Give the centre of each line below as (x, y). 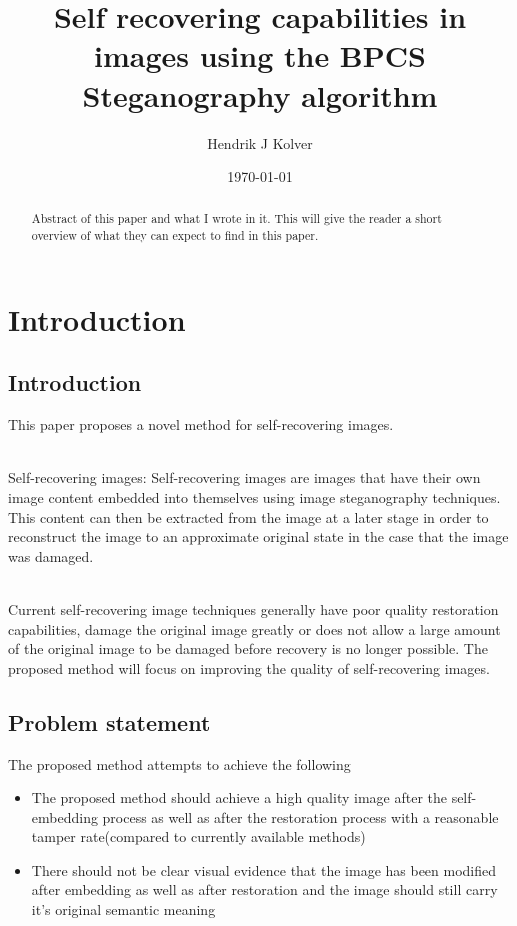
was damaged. (51, 555)
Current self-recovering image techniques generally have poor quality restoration (253, 608)
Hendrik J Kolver (260, 142)
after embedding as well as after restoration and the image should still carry (264, 889)
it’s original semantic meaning (123, 909)
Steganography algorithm (260, 94)
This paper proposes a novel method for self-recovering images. (201, 424)
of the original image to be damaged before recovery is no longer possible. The (248, 648)
